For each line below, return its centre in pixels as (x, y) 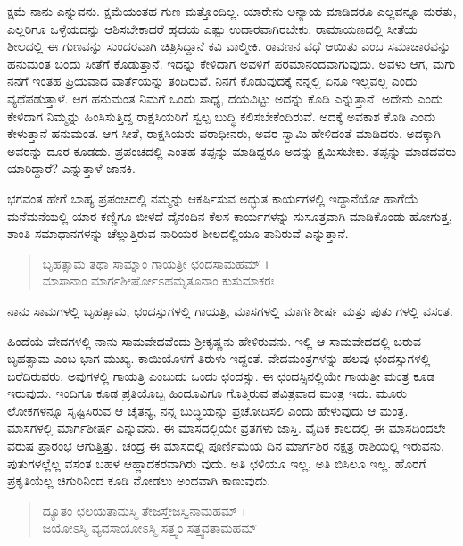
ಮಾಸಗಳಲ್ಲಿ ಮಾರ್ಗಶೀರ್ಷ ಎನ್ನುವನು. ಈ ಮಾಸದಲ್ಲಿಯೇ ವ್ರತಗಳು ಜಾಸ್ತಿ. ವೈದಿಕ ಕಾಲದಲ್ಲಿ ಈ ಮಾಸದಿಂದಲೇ (227, 428)
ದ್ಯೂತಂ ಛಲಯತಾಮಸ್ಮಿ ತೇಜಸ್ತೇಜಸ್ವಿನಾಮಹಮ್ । (144, 510)
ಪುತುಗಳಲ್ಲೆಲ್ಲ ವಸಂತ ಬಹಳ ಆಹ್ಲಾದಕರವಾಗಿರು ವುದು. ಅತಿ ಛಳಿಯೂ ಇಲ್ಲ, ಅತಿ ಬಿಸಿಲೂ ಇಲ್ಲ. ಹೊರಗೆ (217, 463)
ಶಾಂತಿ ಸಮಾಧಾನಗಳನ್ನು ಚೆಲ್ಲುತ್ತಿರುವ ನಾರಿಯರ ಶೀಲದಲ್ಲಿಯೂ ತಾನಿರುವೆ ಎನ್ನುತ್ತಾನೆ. (178, 233)
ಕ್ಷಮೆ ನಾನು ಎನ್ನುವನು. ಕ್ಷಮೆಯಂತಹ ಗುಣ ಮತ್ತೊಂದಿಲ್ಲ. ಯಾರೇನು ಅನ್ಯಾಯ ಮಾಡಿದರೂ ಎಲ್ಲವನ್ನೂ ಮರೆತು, (232, 11)
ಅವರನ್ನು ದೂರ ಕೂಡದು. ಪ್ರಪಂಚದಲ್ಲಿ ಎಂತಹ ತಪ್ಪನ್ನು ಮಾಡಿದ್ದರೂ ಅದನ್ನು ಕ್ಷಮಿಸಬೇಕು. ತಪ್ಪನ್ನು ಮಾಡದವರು (232, 150)
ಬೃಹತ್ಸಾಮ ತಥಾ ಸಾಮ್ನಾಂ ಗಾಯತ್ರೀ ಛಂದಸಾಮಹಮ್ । (156, 263)
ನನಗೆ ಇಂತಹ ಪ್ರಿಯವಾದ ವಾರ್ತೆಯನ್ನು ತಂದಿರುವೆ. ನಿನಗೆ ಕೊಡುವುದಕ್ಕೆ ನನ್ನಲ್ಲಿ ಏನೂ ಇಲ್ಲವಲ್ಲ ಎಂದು (212, 81)
